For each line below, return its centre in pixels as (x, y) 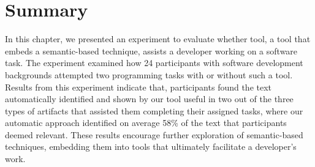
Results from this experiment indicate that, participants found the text (139, 87)
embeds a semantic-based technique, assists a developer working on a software (151, 50)
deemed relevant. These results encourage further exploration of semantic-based (154, 134)
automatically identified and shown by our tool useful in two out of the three (149, 99)
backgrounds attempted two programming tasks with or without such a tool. (149, 74)
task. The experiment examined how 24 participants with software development (154, 63)
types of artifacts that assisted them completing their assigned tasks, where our (154, 110)
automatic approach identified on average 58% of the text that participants (146, 123)
